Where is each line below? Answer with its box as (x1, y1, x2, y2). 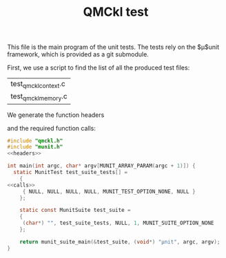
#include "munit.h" (7, 144, 63, 151)
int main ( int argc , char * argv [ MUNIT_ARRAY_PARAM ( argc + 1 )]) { (7, 162, 196, 169)
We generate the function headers (7, 111, 105, 119)
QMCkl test (83, 4, 149, 20)
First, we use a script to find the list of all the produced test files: (7, 63, 190, 72)
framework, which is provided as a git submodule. (7, 50, 150, 58)
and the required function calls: (7, 124, 96, 132)
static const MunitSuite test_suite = (19, 207, 131, 214)
